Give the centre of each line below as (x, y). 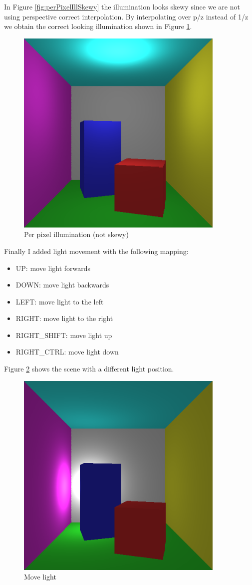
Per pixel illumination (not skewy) (76, 234)
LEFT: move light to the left (60, 301)
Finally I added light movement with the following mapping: (96, 251)
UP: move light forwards (53, 268)
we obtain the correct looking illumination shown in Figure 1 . (98, 26)
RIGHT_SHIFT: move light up (64, 335)
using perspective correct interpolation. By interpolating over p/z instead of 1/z (126, 16)
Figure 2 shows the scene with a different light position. (89, 369)
